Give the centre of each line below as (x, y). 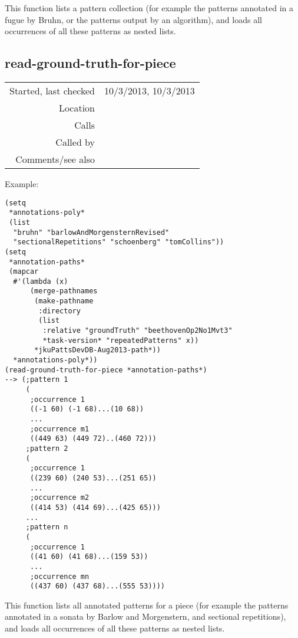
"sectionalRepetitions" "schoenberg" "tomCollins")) (119, 242)
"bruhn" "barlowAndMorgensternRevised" (91, 232)
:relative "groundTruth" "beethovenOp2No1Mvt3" (138, 331)
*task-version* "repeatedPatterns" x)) (121, 340)
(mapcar (24, 272)
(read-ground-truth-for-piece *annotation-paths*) (106, 370)
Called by (75, 142)
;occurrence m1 (59, 429)
